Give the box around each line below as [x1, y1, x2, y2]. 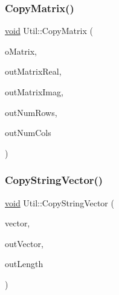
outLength [5, 257, 43, 270]
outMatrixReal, [5, 65, 62, 78]
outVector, [5, 237, 43, 249]
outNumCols [5, 126, 51, 139]
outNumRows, [5, 106, 57, 118]
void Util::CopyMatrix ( [5, 24, 93, 37]
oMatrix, [5, 44, 37, 57]
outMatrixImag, [5, 86, 63, 98]
